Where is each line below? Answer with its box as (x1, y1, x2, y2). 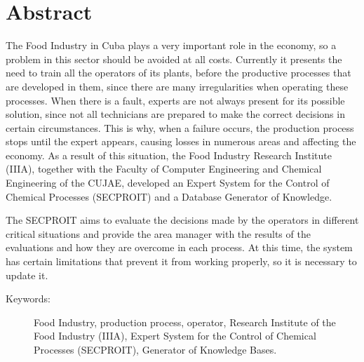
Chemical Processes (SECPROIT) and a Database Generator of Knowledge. (6, 189, 332, 203)
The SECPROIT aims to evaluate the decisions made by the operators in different (6, 213, 359, 227)
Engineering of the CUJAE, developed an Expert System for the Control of (6, 175, 330, 190)
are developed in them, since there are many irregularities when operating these (6, 79, 349, 93)
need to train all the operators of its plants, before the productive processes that (6, 65, 351, 80)
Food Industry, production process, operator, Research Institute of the (34, 314, 336, 329)
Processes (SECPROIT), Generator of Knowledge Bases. (34, 342, 277, 356)
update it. (6, 267, 48, 282)
